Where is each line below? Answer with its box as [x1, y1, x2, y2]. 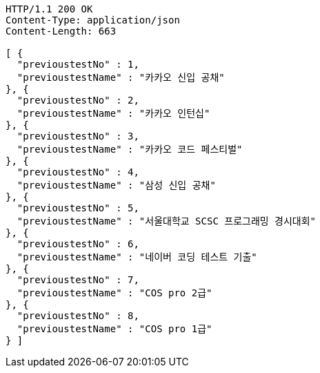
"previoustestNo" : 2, [17, 95, 139, 106]
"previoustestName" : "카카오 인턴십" [17, 108, 210, 119]
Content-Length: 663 [6, 26, 117, 37]
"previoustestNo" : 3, [17, 131, 139, 142]
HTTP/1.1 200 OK [6, 3, 93, 15]
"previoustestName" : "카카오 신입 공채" [17, 72, 225, 83]
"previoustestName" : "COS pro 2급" [17, 287, 212, 298]
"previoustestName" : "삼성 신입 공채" [17, 180, 216, 191]
